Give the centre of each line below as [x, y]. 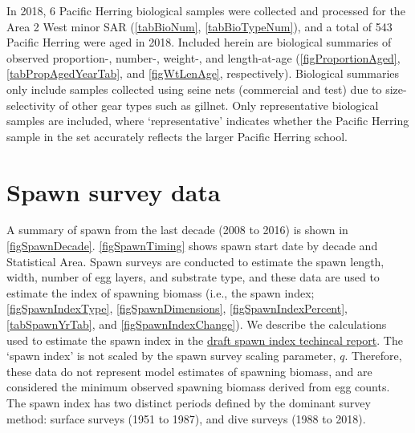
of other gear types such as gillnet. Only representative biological [219, 105]
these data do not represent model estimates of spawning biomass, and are [189, 371]
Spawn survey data [114, 191]
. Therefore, [373, 356]
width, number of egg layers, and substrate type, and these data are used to [193, 277]
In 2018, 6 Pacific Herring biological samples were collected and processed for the [206, 10]
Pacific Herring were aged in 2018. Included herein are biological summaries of [199, 42]
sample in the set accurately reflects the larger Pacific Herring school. [177, 136]
